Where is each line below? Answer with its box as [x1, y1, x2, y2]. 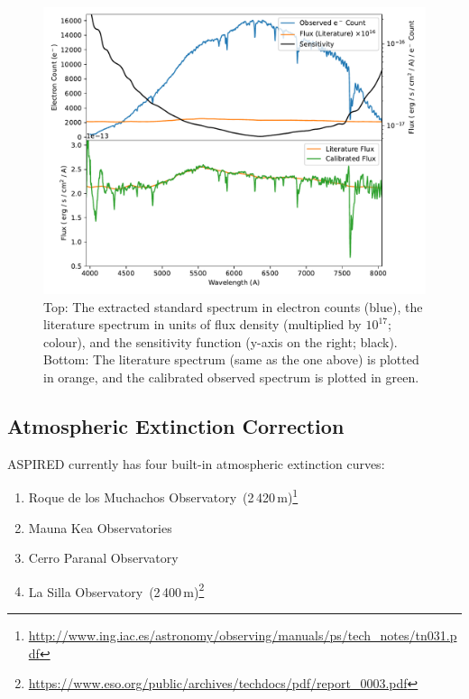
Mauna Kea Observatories [28, 518, 172, 537]
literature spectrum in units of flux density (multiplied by [43, 315, 362, 334]
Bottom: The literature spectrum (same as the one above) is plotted [43, 350, 419, 369]
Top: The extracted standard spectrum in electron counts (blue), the [43, 297, 423, 316]
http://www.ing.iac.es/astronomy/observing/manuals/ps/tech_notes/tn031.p [28, 626, 457, 645]
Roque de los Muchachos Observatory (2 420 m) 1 [28, 485, 299, 507]
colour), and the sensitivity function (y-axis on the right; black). [43, 332, 398, 351]
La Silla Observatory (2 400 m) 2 [28, 579, 205, 601]
